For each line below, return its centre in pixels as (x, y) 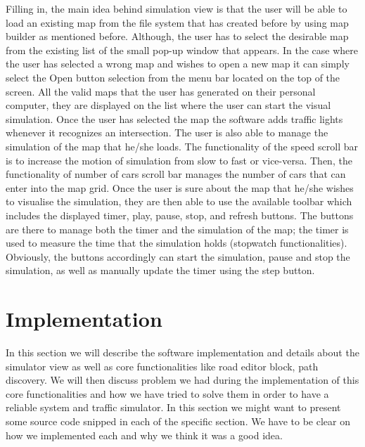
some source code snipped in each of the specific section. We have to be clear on (178, 421)
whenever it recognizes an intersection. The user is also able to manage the (167, 132)
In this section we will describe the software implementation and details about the (182, 352)
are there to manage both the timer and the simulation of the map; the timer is (177, 229)
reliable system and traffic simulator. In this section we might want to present (173, 407)
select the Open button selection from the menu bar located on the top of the (173, 77)
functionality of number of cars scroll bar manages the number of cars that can (176, 174)
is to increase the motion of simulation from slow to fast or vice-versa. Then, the (179, 160)
